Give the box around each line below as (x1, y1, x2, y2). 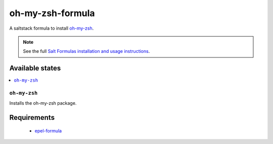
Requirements (9, 113, 55, 122)
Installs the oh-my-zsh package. (9, 100, 77, 106)
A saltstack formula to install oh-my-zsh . (9, 25, 94, 31)
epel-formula (34, 127, 62, 133)
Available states (9, 64, 61, 73)
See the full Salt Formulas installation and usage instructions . (23, 48, 150, 54)
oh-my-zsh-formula (9, 8, 96, 19)
